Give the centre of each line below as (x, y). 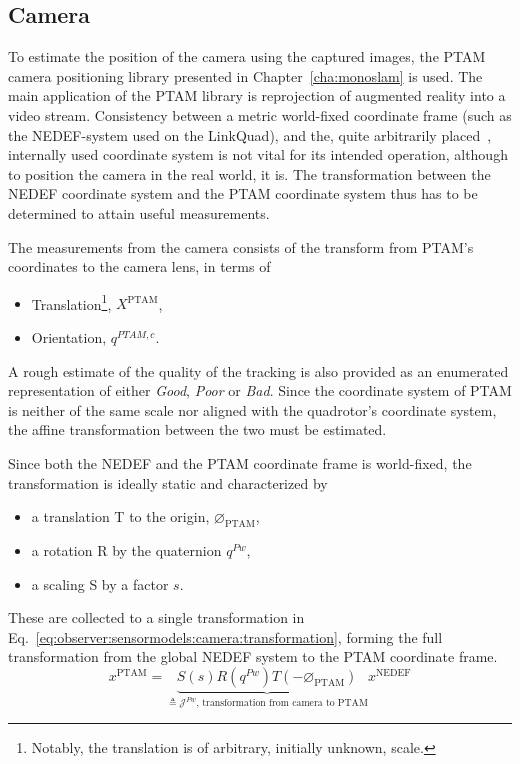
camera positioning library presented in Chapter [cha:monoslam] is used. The (245, 75)
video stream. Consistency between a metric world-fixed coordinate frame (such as (260, 114)
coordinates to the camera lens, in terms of (139, 266)
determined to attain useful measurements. (139, 212)
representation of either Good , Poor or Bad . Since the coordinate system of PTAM (260, 390)
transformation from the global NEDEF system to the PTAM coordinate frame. (253, 656)
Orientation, (69, 336)
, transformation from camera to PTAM (282, 703)
